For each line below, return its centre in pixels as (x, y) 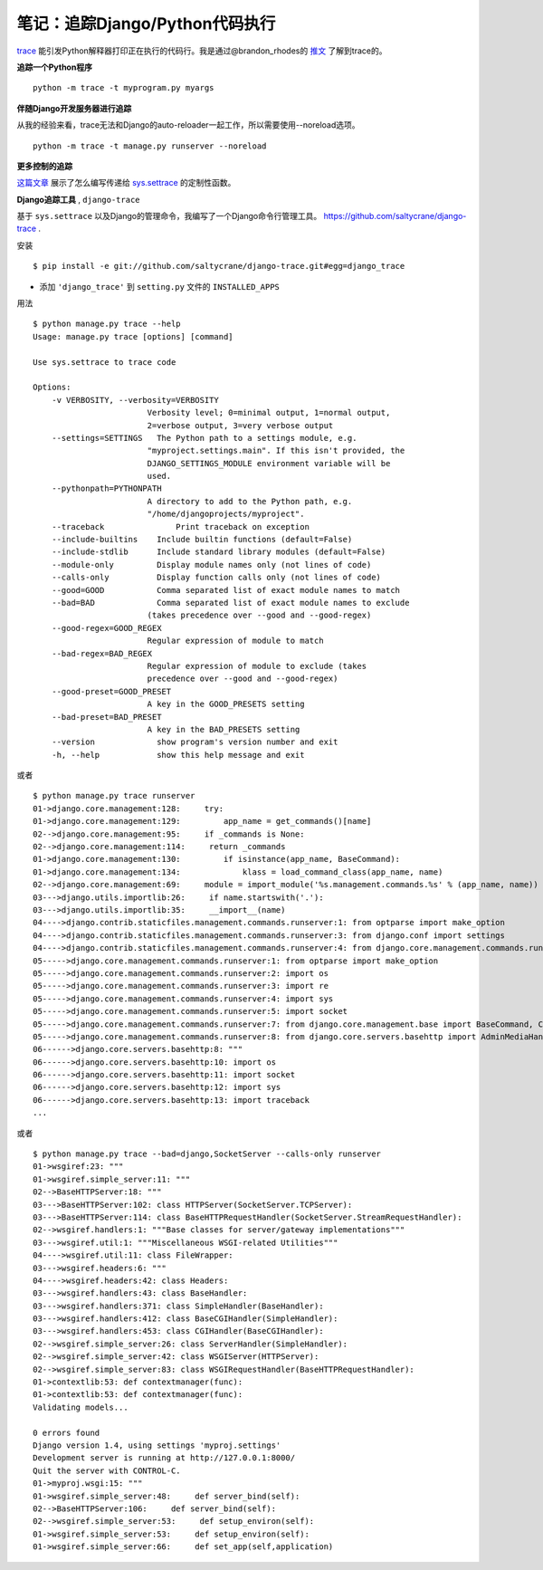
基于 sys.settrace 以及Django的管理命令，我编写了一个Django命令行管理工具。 (169, 216)
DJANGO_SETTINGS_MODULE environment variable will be (269, 463)
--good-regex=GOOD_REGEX (106, 628)
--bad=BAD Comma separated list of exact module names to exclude (230, 603)
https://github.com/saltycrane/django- (395, 216)
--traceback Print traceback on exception (180, 527)
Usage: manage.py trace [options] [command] (133, 336)
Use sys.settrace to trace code (105, 362)
